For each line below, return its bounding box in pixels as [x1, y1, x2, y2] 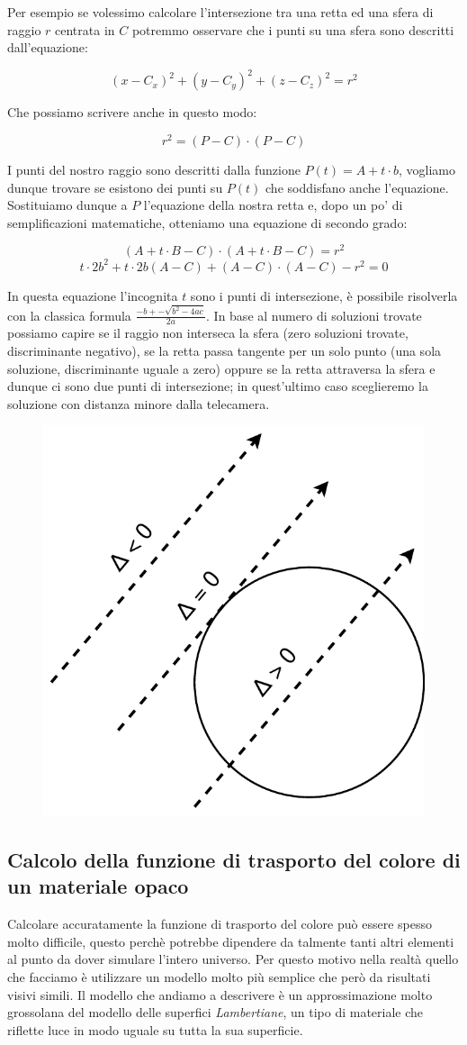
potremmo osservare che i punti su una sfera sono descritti [131, 20, 454, 39]
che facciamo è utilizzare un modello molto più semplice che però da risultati [7, 967, 431, 986]
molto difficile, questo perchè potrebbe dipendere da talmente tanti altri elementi [7, 931, 454, 950]
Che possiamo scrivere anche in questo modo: [7, 103, 257, 122]
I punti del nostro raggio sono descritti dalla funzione [7, 159, 301, 178]
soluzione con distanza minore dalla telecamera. [7, 394, 270, 413]
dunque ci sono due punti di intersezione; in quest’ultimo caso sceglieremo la [7, 377, 428, 395]
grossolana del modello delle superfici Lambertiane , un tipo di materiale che [7, 1003, 424, 1022]
